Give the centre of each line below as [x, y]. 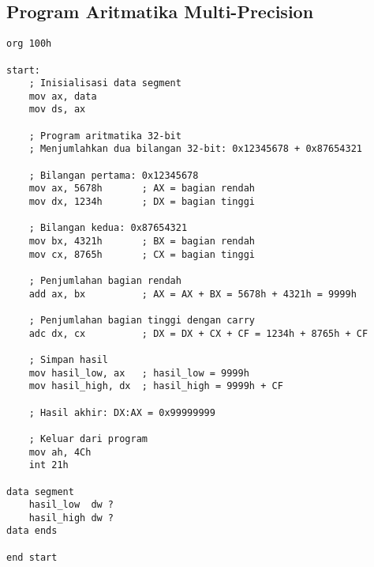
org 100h [29, 44]
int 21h [49, 465]
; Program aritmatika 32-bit [105, 136]
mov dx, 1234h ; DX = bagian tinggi [142, 202]
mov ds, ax [57, 110]
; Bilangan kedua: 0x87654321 [108, 228]
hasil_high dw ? [71, 518]
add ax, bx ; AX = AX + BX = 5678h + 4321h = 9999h [193, 294]
